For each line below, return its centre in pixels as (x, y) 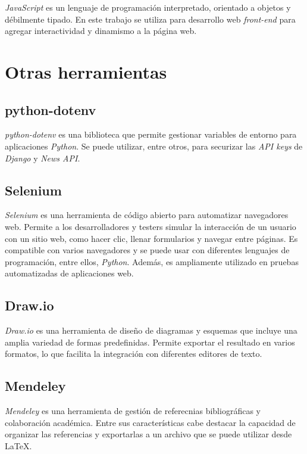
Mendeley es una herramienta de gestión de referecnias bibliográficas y (133, 411)
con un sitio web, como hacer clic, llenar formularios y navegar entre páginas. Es (151, 238)
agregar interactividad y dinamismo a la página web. (101, 31)
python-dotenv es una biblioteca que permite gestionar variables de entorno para (151, 134)
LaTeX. (18, 445)
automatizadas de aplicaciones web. (69, 273)
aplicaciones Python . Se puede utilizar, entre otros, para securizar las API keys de (154, 146)
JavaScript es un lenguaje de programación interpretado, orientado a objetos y (148, 7)
